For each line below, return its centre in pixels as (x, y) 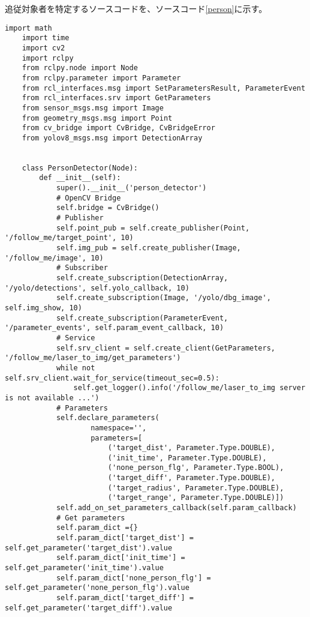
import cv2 (43, 48)
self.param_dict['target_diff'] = (125, 598)
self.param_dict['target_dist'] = (125, 538)
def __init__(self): (80, 178)
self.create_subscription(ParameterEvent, (142, 318)
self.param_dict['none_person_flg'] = (133, 578)
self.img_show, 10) (43, 308)
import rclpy (48, 58)
